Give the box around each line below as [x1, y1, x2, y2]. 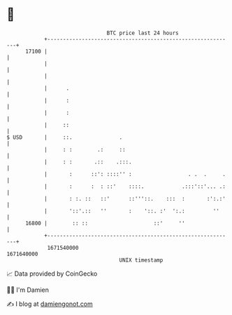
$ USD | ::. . [6, 133, 123, 141]
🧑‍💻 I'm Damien [6, 286, 50, 294]
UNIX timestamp [119, 256, 164, 264]
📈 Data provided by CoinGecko [6, 269, 98, 278]
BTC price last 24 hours [106, 29, 179, 36]
